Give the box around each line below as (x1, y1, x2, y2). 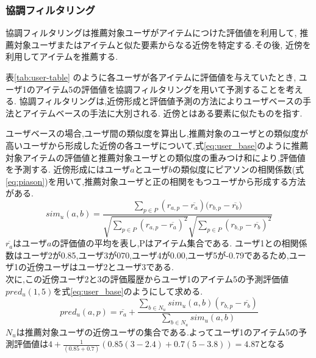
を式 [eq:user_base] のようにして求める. (53, 284, 203, 297)
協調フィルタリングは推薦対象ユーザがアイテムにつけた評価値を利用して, (5, 26, 297, 39)
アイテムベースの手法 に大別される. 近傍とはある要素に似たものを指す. (22, 106, 303, 119)
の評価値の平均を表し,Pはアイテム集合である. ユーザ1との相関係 (51, 237, 307, 249)
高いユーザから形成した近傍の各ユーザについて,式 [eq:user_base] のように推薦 (5, 138, 309, 151)
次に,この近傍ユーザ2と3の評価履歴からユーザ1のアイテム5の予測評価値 (5, 272, 289, 285)
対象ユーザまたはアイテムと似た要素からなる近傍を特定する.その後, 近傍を (13, 38, 311, 51)
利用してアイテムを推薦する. (5, 50, 118, 63)
